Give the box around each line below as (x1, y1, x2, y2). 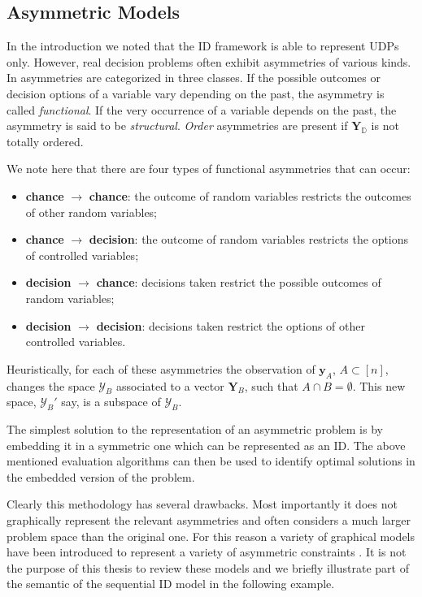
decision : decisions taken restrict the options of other (96, 317, 365, 334)
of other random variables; (25, 203, 158, 220)
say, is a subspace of (61, 393, 161, 410)
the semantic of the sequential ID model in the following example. (7, 575, 335, 592)
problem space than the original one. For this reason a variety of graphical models (7, 527, 415, 544)
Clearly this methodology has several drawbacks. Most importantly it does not (7, 495, 398, 513)
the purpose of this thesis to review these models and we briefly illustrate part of (7, 559, 409, 576)
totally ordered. (7, 132, 84, 149)
